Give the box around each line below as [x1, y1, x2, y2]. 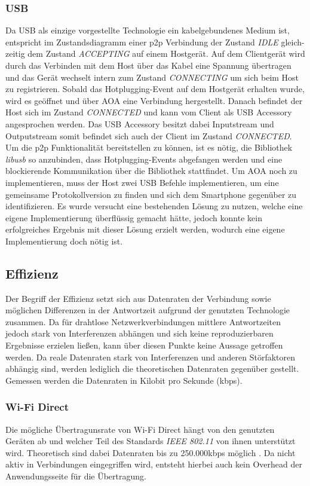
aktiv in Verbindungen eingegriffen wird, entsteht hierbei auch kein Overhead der [5, 458, 302, 470]
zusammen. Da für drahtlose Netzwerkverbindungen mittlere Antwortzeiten [5, 315, 281, 328]
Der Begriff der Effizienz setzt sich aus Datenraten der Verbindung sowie [5, 292, 271, 304]
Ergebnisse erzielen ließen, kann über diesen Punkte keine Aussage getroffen [5, 339, 283, 351]
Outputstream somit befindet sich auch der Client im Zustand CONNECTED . [5, 129, 292, 142]
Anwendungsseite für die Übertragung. [5, 470, 146, 482]
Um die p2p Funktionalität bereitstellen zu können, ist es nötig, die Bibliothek [5, 141, 293, 154]
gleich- [281, 35, 305, 48]
